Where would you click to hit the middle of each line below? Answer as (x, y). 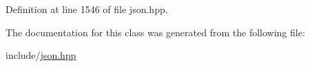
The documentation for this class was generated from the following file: (155, 32)
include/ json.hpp (41, 55)
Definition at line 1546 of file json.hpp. (87, 9)
